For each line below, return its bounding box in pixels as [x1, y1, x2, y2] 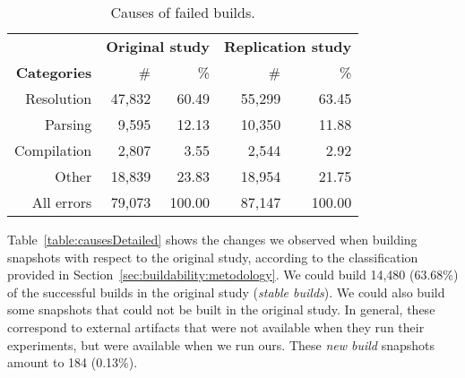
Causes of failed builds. [110, 2, 255, 22]
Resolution [25, 88, 92, 108]
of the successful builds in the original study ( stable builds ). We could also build [7, 282, 445, 301]
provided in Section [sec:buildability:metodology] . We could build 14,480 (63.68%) [7, 265, 459, 284]
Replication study [224, 36, 352, 56]
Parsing [44, 114, 92, 134]
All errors [31, 192, 92, 212]
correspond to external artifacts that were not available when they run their [7, 317, 425, 336]
